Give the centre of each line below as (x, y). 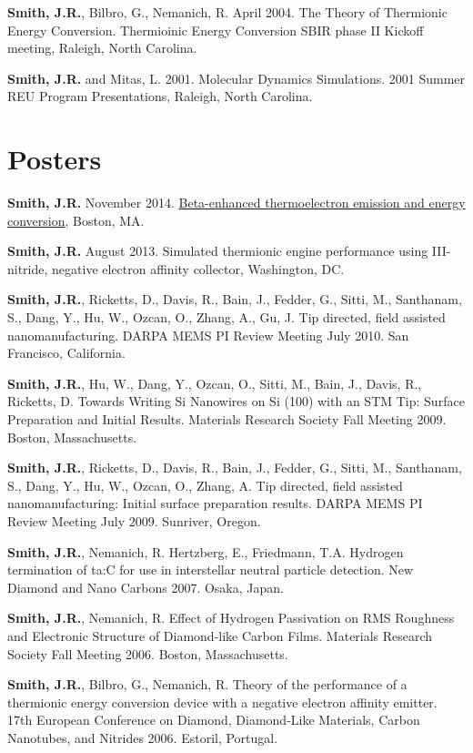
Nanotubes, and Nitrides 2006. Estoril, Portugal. (143, 737)
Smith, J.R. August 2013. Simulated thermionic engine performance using (218, 251)
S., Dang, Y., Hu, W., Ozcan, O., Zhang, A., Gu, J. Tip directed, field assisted (226, 317)
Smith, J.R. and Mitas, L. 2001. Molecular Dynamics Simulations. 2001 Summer (236, 78)
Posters (55, 159)
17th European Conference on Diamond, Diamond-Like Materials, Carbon (214, 720)
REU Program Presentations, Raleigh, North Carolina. (160, 96)
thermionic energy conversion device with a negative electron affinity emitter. (222, 702)
